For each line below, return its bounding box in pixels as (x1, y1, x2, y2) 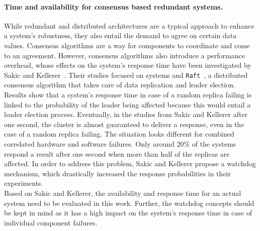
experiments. (4, 178, 43, 188)
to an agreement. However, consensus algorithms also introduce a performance (4, 50, 245, 60)
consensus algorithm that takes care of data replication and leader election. (4, 79, 235, 90)
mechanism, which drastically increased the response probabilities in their (4, 168, 231, 178)
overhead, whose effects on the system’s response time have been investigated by (4, 60, 251, 70)
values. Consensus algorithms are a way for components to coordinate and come (4, 40, 250, 50)
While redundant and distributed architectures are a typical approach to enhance (4, 20, 254, 31)
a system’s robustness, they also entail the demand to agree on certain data (4, 30, 237, 41)
